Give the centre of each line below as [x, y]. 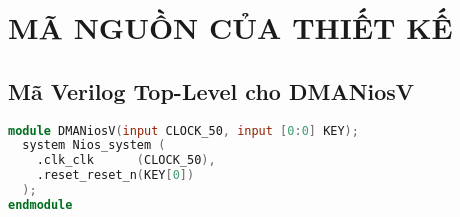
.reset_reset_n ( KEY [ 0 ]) [115, 175]
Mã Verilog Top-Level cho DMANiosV [211, 90]
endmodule [40, 204]
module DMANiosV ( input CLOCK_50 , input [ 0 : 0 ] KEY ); [183, 130]
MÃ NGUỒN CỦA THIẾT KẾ [230, 27]
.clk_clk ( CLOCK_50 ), [126, 160]
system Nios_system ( [94, 145]
